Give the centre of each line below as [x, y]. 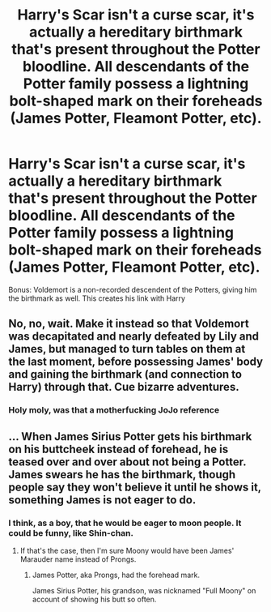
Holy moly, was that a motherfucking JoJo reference [114, 410]
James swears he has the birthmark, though [122, 475]
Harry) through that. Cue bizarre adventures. [124, 387]
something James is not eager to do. [102, 500]
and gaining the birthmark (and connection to [125, 374]
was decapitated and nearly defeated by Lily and [134, 337]
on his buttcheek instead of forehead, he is [119, 449]
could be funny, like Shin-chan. [71, 533]
